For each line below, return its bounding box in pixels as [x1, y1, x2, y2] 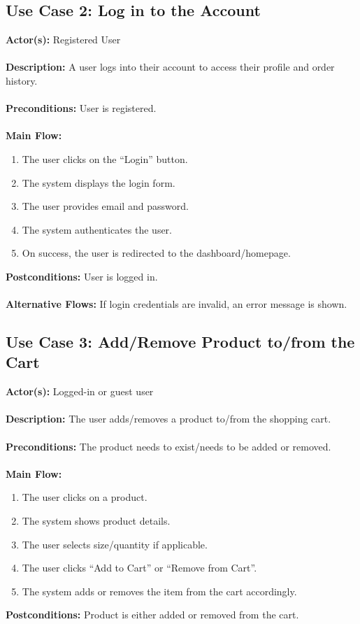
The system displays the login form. [22, 175, 175, 190]
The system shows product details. [22, 513, 171, 528]
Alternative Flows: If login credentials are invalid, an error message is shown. [6, 297, 347, 311]
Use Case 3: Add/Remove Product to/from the [6, 331, 355, 353]
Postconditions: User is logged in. [6, 269, 158, 283]
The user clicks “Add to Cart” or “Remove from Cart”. [22, 560, 257, 575]
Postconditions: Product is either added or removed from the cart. [6, 607, 299, 622]
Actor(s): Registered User [6, 32, 121, 47]
